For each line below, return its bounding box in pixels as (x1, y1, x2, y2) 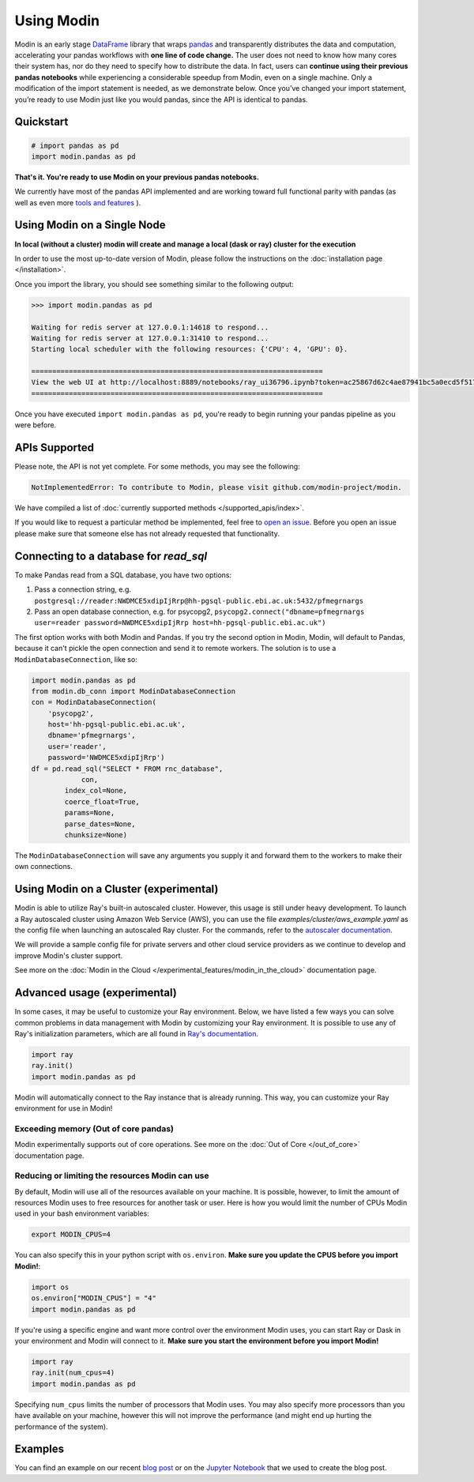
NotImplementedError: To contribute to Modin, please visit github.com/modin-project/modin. (31, 483, 402, 492)
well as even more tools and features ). (14, 197, 141, 207)
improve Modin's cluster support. (14, 950, 123, 960)
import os (31, 1282, 70, 1292)
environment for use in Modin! (14, 1104, 113, 1113)
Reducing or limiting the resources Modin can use (14, 1170, 209, 1181)
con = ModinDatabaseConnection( (31, 698, 157, 707)
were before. (14, 420, 57, 430)
